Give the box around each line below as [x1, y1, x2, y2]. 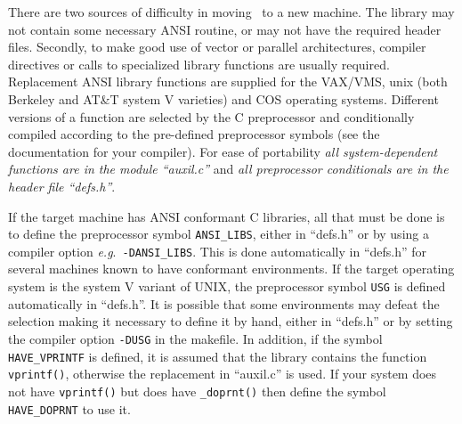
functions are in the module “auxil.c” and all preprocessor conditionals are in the [8, 159, 449, 178]
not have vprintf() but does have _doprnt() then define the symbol [8, 381, 386, 400]
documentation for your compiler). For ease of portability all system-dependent [8, 142, 438, 160]
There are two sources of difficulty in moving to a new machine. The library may [8, 3, 455, 20]
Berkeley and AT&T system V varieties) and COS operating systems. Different [8, 89, 439, 108]
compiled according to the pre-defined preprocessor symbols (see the [8, 125, 380, 143]
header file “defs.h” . [8, 176, 116, 195]
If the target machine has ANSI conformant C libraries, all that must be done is [8, 207, 445, 225]
